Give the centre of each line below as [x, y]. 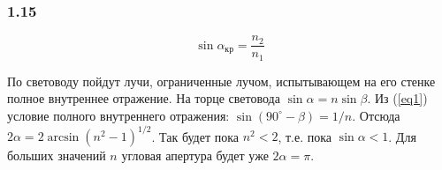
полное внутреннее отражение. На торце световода [144, 98]
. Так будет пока [195, 136]
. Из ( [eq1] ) [397, 98]
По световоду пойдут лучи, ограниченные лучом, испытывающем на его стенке [221, 81]
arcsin [63, 138]
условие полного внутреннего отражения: [118, 115]
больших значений [57, 155]
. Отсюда [376, 115]
